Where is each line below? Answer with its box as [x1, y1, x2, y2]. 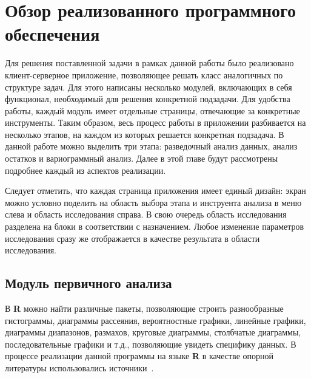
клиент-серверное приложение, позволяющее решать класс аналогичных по [5, 68, 283, 81]
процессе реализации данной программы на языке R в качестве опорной [5, 349, 273, 362]
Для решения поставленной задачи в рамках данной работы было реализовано [5, 57, 294, 69]
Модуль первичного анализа [5, 273, 172, 292]
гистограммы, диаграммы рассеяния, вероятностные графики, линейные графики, [5, 314, 306, 326]
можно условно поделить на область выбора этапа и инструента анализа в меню [5, 196, 302, 208]
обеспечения [5, 21, 100, 46]
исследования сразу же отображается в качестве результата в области [5, 232, 260, 244]
